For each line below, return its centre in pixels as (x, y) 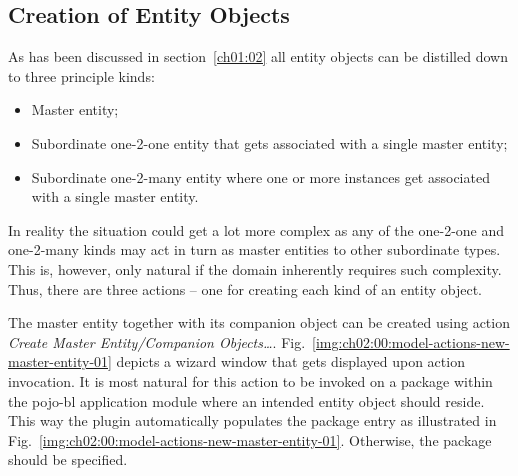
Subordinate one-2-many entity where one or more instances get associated (260, 176)
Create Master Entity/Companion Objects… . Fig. (157, 341)
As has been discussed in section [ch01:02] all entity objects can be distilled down (258, 56)
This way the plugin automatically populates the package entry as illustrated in (252, 420)
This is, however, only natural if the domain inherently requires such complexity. (255, 268)
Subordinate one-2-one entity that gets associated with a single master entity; (269, 142)
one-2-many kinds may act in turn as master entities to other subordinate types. (254, 249)
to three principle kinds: (81, 75)
